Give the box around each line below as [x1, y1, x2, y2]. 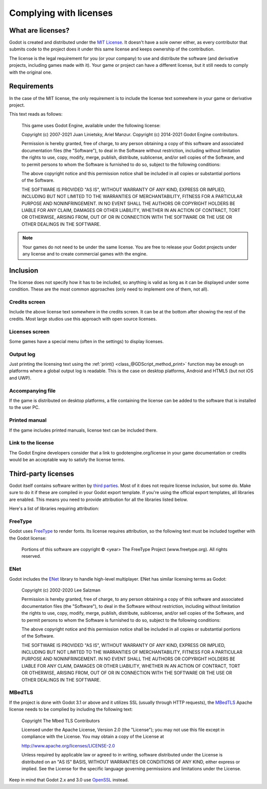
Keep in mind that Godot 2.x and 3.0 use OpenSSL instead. [9, 777, 129, 783]
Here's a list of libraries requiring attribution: [9, 505, 99, 512]
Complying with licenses [9, 7, 113, 18]
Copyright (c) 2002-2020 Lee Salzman [21, 587, 101, 593]
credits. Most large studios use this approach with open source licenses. [9, 316, 157, 322]
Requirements [9, 82, 54, 91]
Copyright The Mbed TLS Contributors [21, 718, 100, 724]
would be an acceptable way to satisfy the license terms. [9, 457, 126, 463]
